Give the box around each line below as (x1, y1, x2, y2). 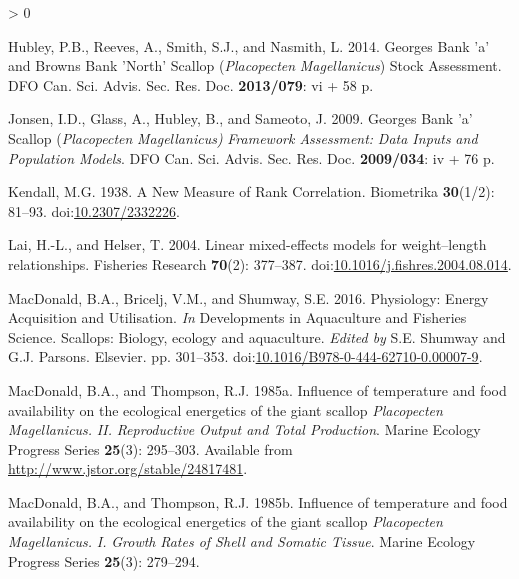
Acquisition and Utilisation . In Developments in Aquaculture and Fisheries (8, 307, 467, 328)
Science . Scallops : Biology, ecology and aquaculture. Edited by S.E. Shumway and (8, 326, 506, 347)
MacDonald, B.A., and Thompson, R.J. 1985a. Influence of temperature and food (8, 379, 507, 400)
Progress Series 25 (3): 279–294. (8, 550, 200, 571)
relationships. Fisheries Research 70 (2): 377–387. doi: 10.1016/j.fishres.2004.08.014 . (8, 253, 512, 274)
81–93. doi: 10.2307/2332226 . (8, 200, 180, 221)
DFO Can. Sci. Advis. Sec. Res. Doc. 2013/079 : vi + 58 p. (8, 74, 374, 95)
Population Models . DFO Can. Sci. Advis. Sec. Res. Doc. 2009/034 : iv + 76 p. (8, 147, 495, 168)
